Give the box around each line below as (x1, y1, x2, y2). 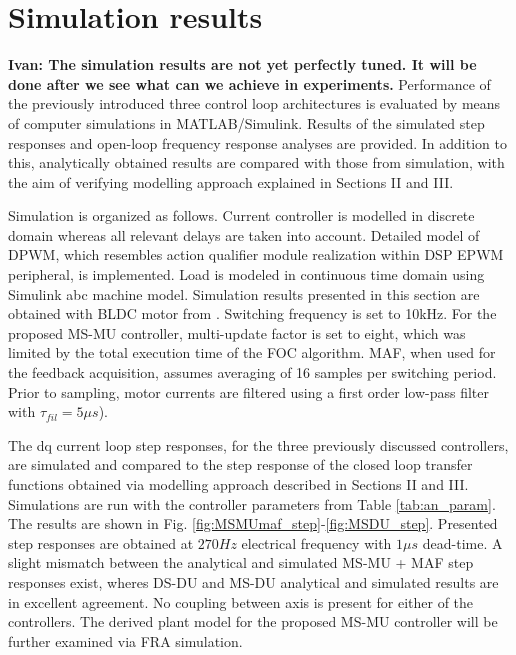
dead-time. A (422, 532, 503, 553)
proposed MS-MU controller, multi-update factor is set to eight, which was (8, 322, 466, 343)
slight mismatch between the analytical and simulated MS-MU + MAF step (8, 552, 474, 573)
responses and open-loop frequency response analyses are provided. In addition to (8, 132, 507, 153)
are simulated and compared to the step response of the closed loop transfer (8, 454, 473, 475)
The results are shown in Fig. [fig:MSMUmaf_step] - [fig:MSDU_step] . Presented (8, 513, 498, 534)
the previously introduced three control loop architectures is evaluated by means (8, 93, 501, 114)
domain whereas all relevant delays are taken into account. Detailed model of (8, 224, 480, 245)
